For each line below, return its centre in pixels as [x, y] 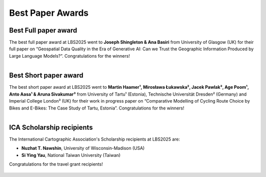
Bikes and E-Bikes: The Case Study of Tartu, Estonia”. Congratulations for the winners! [97, 108]
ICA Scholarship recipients [51, 127]
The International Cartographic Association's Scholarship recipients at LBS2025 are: [95, 139]
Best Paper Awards [49, 13]
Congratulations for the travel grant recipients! [56, 164]
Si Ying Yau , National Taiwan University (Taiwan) [71, 155]
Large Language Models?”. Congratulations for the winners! [69, 56]
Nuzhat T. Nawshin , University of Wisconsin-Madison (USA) [83, 148]
